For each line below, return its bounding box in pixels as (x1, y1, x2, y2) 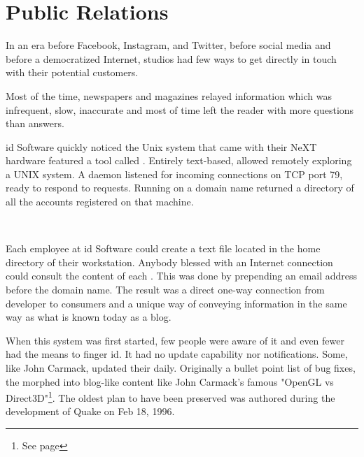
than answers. (6, 116, 64, 131)
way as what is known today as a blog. (6, 310, 171, 324)
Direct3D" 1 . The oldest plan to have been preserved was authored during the (6, 389, 335, 405)
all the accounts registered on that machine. (6, 194, 194, 209)
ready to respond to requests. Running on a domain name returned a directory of (6, 180, 354, 195)
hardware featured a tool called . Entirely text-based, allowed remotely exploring (6, 153, 352, 168)
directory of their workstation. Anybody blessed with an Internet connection (6, 254, 333, 269)
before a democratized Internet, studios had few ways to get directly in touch (6, 51, 337, 66)
